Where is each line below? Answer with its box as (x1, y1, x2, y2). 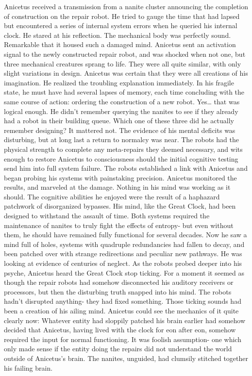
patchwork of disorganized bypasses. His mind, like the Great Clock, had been (4, 201, 236, 211)
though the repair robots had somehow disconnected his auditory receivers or (4, 277, 234, 287)
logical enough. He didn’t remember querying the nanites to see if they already (4, 106, 238, 116)
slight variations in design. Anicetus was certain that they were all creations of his (4, 68, 248, 78)
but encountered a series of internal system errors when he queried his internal (4, 20, 237, 31)
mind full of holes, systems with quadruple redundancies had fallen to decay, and (4, 239, 245, 249)
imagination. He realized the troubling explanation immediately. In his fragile (4, 77, 234, 87)
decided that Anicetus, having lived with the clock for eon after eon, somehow (4, 325, 236, 335)
